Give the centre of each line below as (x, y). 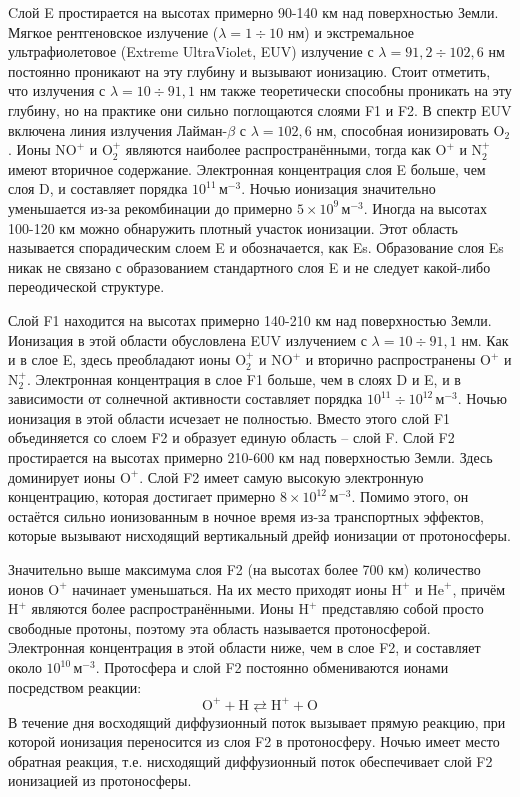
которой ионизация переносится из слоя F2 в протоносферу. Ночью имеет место (254, 741)
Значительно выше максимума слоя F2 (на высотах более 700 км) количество (244, 569)
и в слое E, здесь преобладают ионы (119, 359)
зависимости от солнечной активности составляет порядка (185, 398)
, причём (479, 588)
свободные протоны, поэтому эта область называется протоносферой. (219, 627)
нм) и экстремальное (351, 31)
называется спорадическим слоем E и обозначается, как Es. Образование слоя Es (256, 247)
